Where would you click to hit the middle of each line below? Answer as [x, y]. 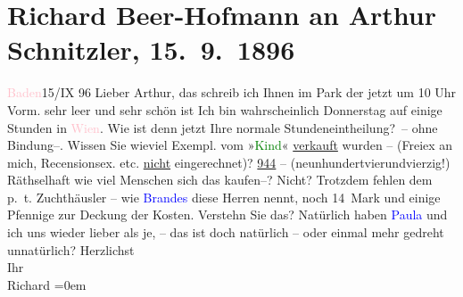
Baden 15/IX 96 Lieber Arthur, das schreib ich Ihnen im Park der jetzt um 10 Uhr [232, 92]
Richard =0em [47, 284]
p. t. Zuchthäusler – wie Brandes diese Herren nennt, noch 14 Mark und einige [224, 197]
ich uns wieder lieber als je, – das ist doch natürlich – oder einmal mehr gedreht [226, 232]
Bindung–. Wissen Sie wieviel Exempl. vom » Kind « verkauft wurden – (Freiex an [230, 145]
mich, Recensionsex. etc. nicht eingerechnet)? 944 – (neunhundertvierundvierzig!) [229, 162]
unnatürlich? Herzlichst [71, 249]
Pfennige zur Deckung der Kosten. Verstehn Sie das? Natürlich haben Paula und [227, 214]
